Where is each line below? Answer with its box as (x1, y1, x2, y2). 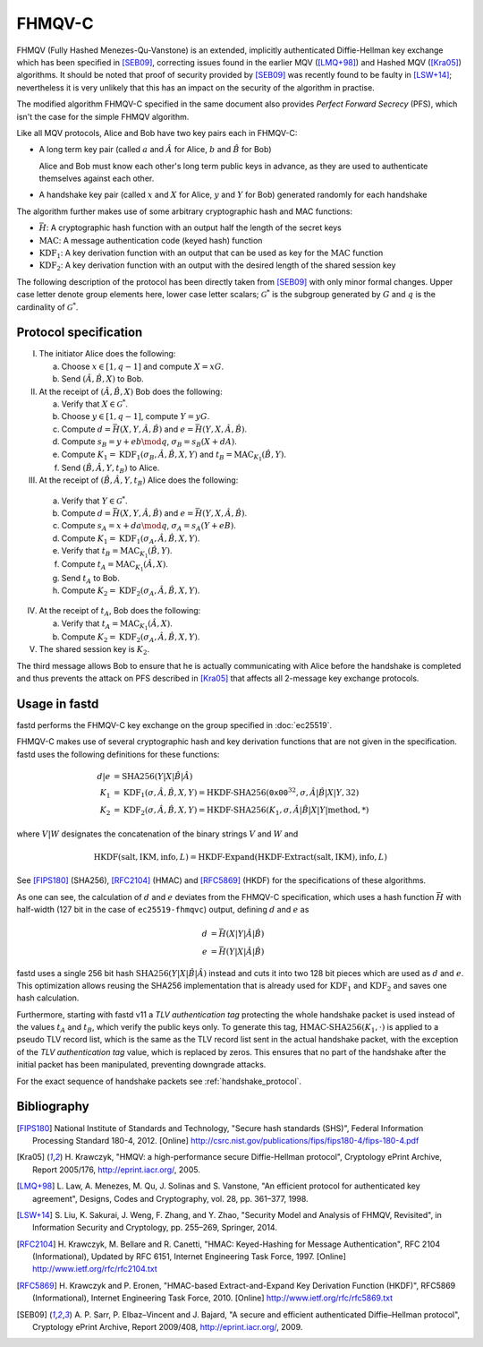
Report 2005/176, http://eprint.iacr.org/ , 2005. (32, 1164, 200, 1175)
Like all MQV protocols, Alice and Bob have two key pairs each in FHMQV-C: (16, 127, 298, 138)
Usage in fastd (16, 696, 99, 711)
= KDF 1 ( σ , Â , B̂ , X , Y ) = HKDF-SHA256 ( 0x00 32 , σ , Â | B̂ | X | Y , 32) (113, 785, 360, 800)
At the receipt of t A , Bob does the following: (38, 605, 201, 618)
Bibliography (16, 1099, 89, 1114)
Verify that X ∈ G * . (61, 398, 129, 409)
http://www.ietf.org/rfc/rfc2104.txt (32, 1264, 158, 1274)
